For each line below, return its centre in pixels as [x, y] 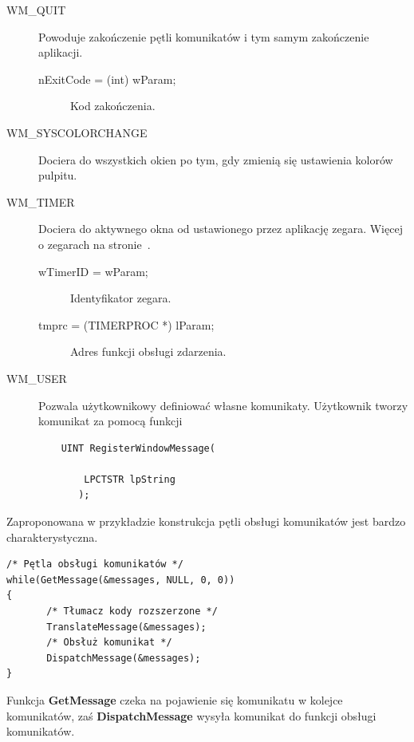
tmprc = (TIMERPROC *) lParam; [126, 324]
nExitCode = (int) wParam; [107, 79]
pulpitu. [58, 175]
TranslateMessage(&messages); [126, 627]
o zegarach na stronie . [95, 244]
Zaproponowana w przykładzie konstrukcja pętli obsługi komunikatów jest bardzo [206, 521]
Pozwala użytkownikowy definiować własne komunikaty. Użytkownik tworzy [223, 405]
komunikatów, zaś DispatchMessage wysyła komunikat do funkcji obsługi [191, 715]
